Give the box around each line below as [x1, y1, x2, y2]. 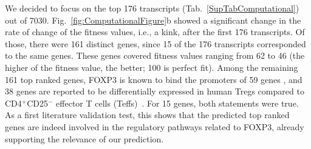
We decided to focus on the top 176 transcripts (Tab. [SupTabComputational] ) [5, 2, 299, 14]
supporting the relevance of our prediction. [5, 132, 164, 145]
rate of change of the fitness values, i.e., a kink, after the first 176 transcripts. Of [5, 25, 305, 38]
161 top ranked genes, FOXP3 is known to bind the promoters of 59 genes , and [5, 73, 302, 85]
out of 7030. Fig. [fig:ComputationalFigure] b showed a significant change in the [5, 13, 301, 26]
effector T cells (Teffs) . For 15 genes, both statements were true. [56, 96, 299, 109]
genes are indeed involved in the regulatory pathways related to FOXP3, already [5, 120, 304, 133]
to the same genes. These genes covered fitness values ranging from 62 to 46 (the [5, 49, 305, 62]
